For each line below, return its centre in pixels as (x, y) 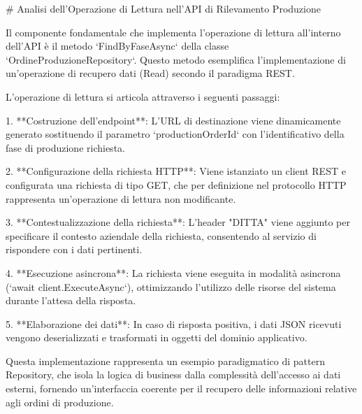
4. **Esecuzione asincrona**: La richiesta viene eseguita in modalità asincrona (173, 272)
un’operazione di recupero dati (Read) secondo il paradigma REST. (150, 73)
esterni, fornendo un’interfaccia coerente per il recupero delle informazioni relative (181, 388)
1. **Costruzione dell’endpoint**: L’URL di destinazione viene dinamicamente (173, 120)
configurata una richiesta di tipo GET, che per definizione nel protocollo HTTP (176, 184)
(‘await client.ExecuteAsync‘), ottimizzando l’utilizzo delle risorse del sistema (171, 286)
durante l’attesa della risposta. (71, 300)
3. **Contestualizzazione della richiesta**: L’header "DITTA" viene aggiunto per (178, 222)
